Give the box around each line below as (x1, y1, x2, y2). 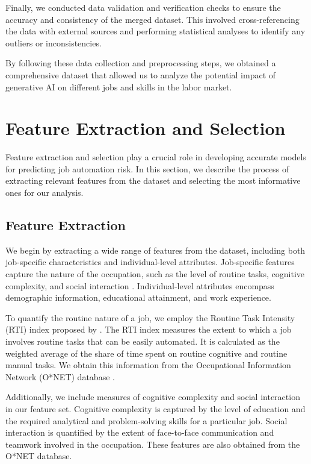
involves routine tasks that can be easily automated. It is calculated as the (5, 335, 280, 348)
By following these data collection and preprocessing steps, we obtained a (5, 57, 276, 69)
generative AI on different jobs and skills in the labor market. (5, 80, 232, 93)
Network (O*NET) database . (5, 370, 115, 383)
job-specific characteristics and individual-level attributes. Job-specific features (5, 256, 295, 268)
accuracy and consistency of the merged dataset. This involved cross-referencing (5, 13, 300, 25)
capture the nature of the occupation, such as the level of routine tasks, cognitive (5, 268, 305, 280)
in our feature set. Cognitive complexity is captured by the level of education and (5, 402, 306, 415)
